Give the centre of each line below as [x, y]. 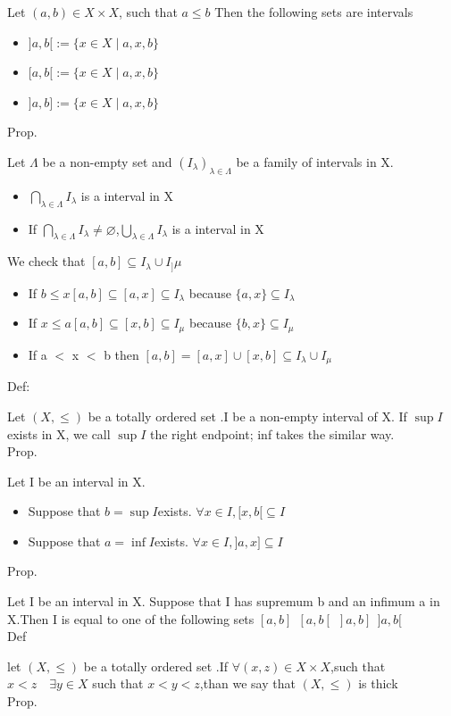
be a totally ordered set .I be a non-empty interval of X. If [247, 416]
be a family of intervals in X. [315, 161]
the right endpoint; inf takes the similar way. [272, 433]
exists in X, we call [59, 433]
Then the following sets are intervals [314, 12]
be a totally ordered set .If [155, 666]
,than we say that [247, 683]
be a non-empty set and [107, 161]
